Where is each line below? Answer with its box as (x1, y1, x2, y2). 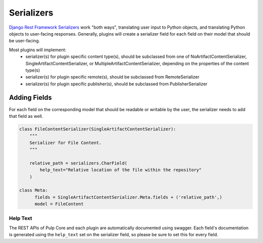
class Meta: (19, 187, 48, 193)
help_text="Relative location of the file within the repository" (39, 167, 202, 173)
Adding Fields (9, 93, 52, 102)
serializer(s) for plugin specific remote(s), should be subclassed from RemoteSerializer (25, 74, 200, 80)
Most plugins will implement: (9, 47, 67, 53)
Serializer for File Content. (29, 140, 102, 146)
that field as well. (9, 113, 43, 119)
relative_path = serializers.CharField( (29, 160, 128, 166)
